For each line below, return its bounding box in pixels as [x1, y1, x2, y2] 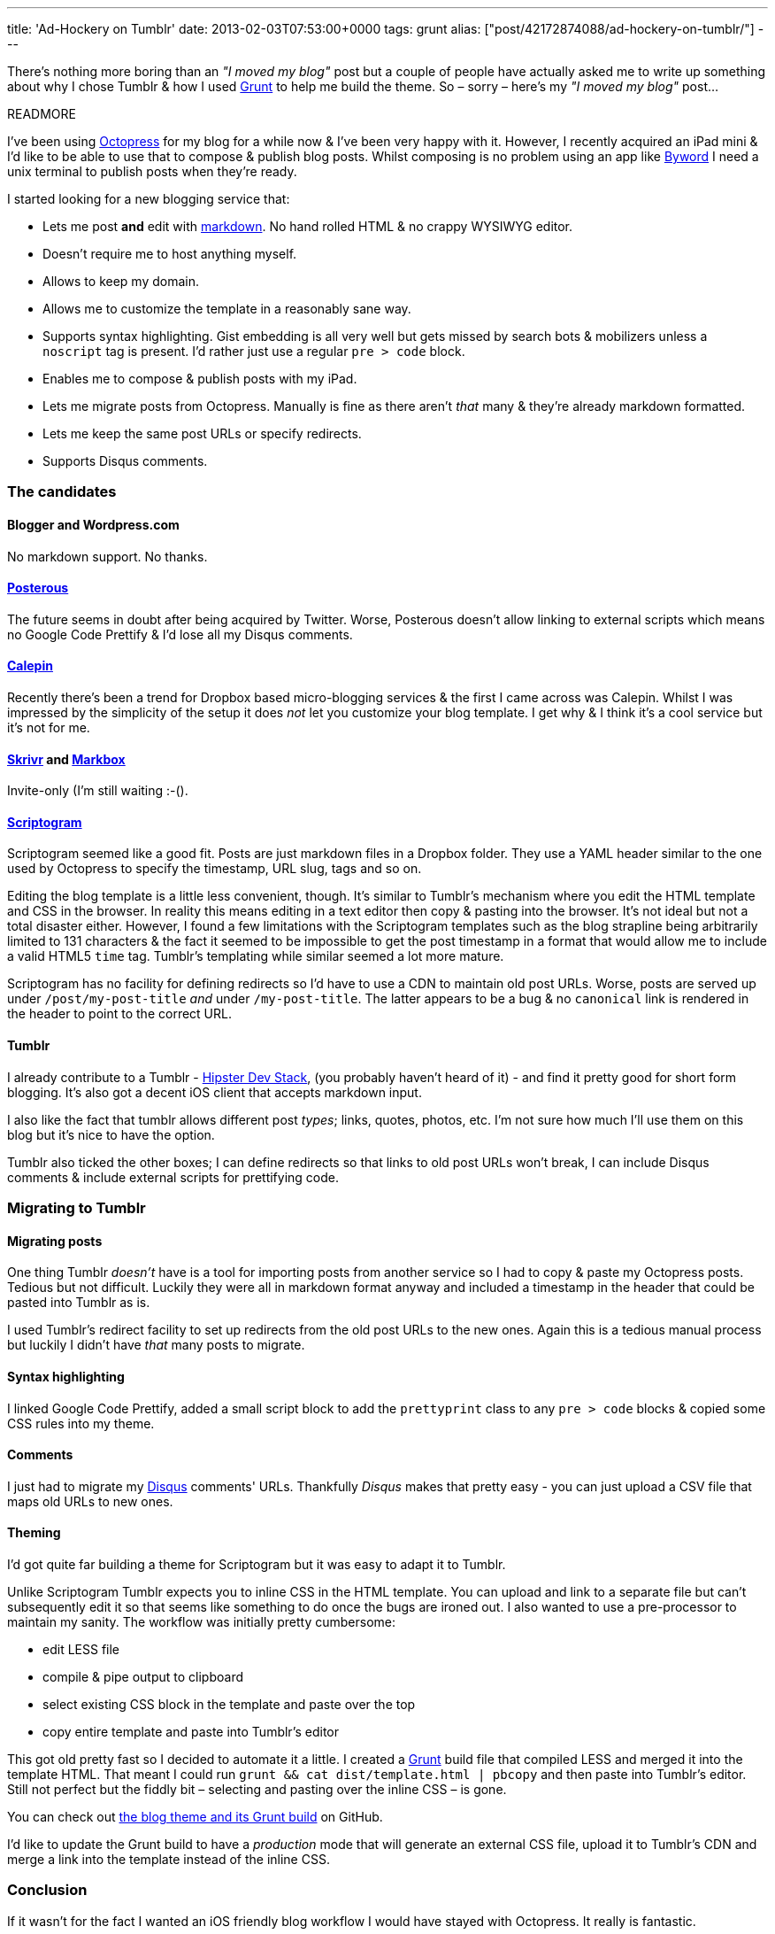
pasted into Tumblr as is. [7, 1295, 150, 1311]
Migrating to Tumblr [7, 1199, 146, 1218]
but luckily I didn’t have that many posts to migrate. [7, 1337, 305, 1353]
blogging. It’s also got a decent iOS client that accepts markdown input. [7, 1084, 422, 1100]
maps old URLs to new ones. [7, 1493, 173, 1509]
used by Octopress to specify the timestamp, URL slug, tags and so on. [7, 861, 422, 877]
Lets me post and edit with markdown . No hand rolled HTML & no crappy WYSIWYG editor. [42, 219, 573, 234]
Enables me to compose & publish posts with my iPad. [42, 371, 357, 386]
